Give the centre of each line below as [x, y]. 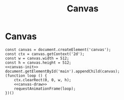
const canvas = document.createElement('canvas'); [58, 50]
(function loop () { [26, 75]
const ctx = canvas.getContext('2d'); [45, 54]
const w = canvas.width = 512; [37, 58]
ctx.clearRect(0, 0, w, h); [43, 80]
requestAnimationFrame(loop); [45, 89]
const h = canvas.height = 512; [38, 62]
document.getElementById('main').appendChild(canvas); [62, 71]
